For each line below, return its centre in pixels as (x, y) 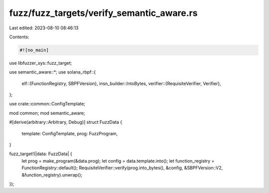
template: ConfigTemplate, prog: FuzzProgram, (70, 133)
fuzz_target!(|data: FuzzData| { (41, 154)
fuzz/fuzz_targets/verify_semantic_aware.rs (103, 13)
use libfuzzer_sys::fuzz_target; (41, 63)
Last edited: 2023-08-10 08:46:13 (44, 28)
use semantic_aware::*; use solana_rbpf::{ (53, 72)
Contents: (19, 37)
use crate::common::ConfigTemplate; (47, 104)
